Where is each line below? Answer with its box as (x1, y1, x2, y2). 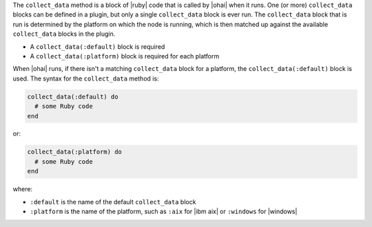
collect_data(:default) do (27, 93, 118, 100)
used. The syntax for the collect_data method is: (12, 74, 159, 83)
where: (12, 185, 33, 193)
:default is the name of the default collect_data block (30, 197, 196, 206)
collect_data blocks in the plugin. (12, 30, 116, 38)
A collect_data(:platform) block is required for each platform (30, 52, 220, 60)
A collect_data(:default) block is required (30, 42, 165, 51)
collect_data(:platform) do (27, 148, 122, 156)
